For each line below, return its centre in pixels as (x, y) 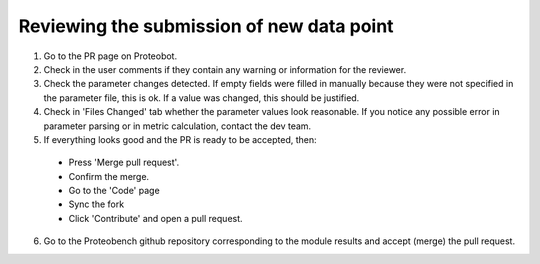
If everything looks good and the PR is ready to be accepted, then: (180, 139)
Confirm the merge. (109, 176)
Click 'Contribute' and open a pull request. (156, 218)
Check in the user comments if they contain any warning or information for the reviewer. (225, 69)
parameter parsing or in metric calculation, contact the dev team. (177, 126)
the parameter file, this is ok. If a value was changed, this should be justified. (201, 97)
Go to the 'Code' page (114, 191)
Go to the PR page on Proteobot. (110, 56)
